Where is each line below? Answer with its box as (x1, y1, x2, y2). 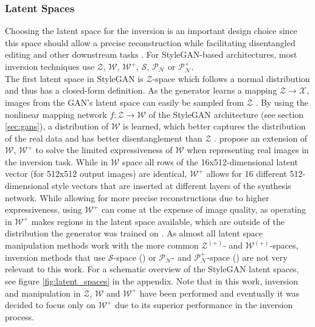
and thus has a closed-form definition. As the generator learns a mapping (5, 84, 277, 97)
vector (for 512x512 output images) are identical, (5, 167, 187, 180)
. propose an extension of (214, 131, 308, 144)
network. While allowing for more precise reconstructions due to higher (5, 191, 269, 204)
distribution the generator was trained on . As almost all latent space (5, 227, 263, 239)
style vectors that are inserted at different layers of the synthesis (52, 179, 291, 192)
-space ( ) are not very (207, 250, 288, 263)
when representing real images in (187, 143, 309, 156)
